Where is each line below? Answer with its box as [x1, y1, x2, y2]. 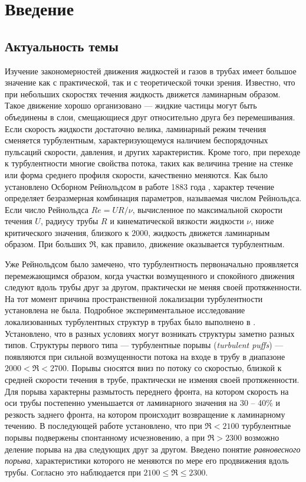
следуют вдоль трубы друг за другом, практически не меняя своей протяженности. [5, 281, 302, 293]
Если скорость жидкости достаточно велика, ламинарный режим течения [5, 122, 266, 135]
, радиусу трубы [40, 215, 98, 227]
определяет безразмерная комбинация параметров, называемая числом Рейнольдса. [5, 192, 302, 204]
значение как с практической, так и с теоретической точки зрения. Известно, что [5, 76, 295, 88]
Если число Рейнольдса [5, 203, 89, 215]
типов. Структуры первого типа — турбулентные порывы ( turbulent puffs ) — [5, 339, 284, 351]
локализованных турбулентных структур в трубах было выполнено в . [5, 316, 256, 328]
